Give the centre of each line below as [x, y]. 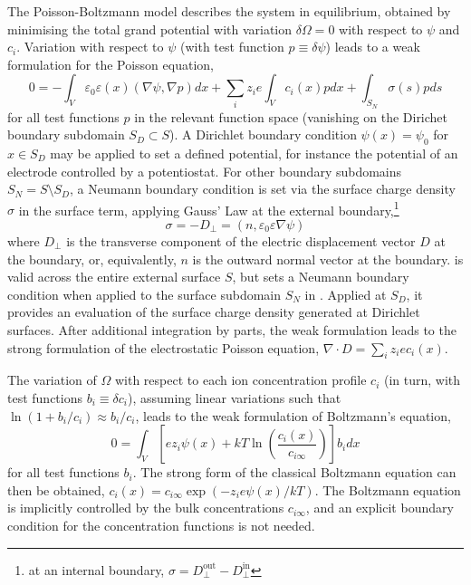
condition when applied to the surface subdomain [144, 294]
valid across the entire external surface [114, 277]
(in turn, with [423, 380]
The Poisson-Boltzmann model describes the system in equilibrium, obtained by [229, 11]
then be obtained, [56, 489]
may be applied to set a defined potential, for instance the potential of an [254, 153]
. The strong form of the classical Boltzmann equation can [294, 472]
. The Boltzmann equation [388, 489]
